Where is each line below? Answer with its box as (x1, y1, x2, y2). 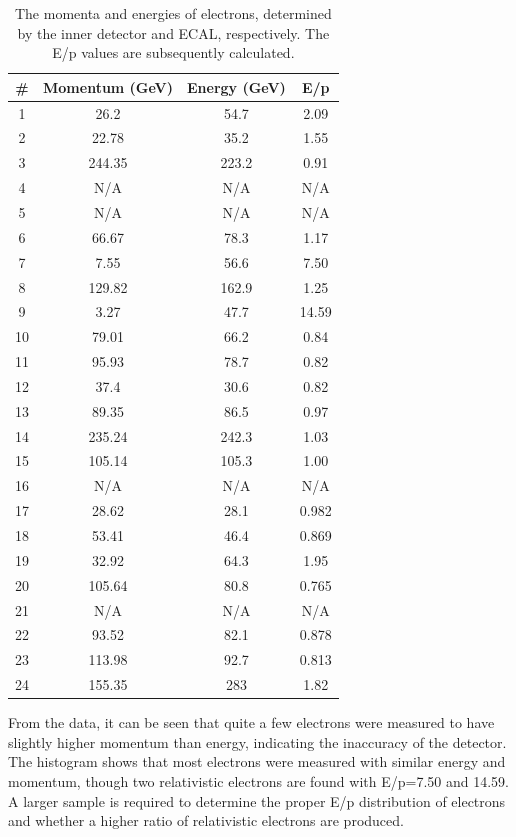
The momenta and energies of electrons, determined (14, 3, 332, 23)
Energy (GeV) (186, 76, 286, 97)
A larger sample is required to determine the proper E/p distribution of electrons (8, 790, 506, 811)
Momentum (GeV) (43, 76, 173, 97)
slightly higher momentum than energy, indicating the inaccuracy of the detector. (8, 731, 507, 752)
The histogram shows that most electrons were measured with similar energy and (8, 751, 506, 772)
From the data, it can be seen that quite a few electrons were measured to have (8, 712, 495, 733)
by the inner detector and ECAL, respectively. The (17, 22, 330, 43)
